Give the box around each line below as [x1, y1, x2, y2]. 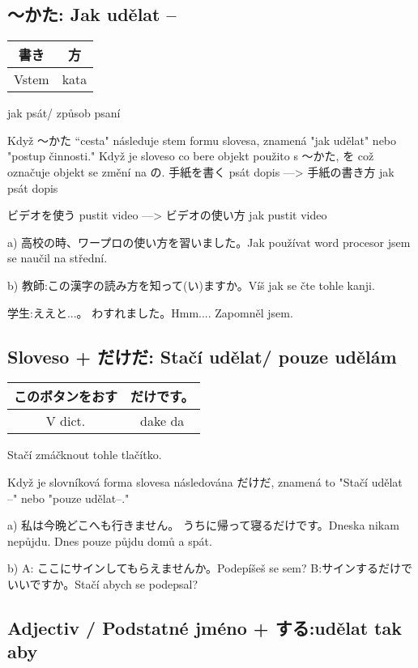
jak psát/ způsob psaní [7, 104, 121, 121]
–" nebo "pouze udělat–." [7, 489, 130, 506]
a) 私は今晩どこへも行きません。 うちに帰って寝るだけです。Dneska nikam [7, 517, 399, 534]
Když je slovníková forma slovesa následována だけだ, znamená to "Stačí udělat [7, 473, 403, 490]
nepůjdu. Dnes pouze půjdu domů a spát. [7, 532, 212, 549]
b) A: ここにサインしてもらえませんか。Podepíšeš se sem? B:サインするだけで [7, 560, 413, 577]
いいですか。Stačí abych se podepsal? [7, 575, 198, 592]
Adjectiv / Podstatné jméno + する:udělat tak [7, 615, 402, 640]
